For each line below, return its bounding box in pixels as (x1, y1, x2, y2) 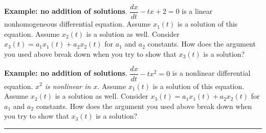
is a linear (182, 6, 213, 16)
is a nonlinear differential (172, 68, 251, 78)
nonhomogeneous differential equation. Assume (4, 18, 151, 29)
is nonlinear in (45, 80, 91, 91)
